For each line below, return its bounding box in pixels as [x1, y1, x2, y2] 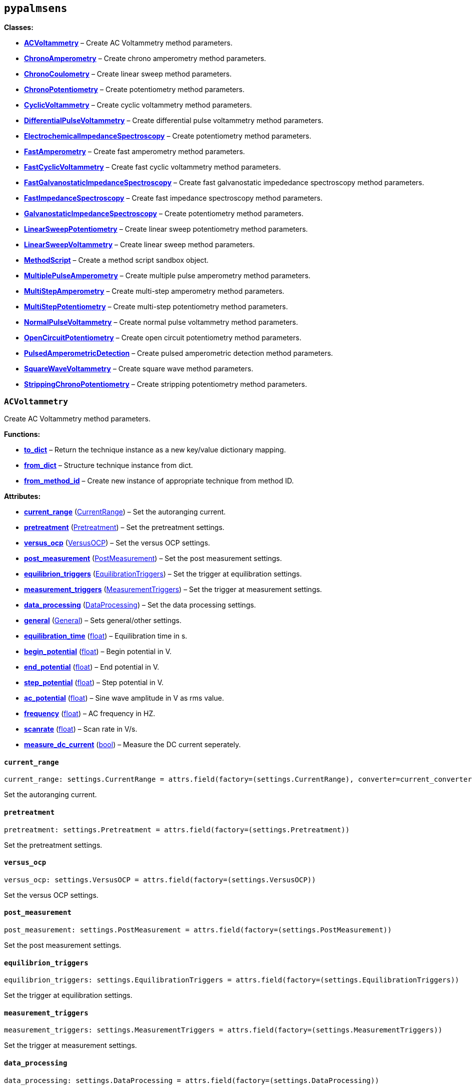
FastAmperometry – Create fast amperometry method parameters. [24, 147, 245, 156]
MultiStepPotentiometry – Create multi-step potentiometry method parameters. [24, 302, 288, 311]
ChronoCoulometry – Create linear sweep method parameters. [24, 70, 232, 79]
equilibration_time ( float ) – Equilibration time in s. [24, 632, 187, 641]
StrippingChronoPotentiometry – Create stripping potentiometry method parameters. [24, 380, 307, 389]
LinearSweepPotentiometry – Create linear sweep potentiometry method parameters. [24, 225, 308, 234]
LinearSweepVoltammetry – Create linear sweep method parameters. [24, 240, 255, 249]
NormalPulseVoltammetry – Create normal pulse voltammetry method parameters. [24, 318, 298, 327]
